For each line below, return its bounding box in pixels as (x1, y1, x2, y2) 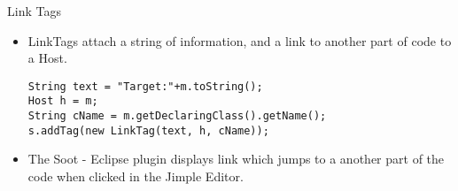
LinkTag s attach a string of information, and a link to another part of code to (27, 31, 452, 50)
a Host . (27, 49, 67, 67)
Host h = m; (27, 95, 98, 108)
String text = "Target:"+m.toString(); (27, 80, 263, 93)
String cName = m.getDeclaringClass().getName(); (27, 110, 327, 123)
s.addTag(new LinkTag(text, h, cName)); (27, 124, 269, 137)
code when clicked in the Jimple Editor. (27, 167, 244, 185)
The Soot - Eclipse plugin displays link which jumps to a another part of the (27, 149, 445, 168)
